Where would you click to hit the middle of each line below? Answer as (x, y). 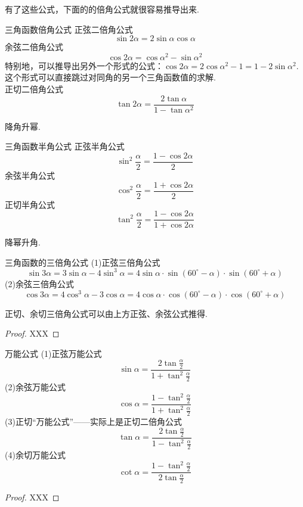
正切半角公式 (30, 204)
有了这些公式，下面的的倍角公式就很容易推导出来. (102, 9)
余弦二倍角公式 (34, 47)
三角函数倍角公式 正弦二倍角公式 (69, 29)
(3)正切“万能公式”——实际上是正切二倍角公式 (94, 422)
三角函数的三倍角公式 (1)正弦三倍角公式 (83, 262)
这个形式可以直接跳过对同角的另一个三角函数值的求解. (110, 77)
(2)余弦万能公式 (35, 386)
